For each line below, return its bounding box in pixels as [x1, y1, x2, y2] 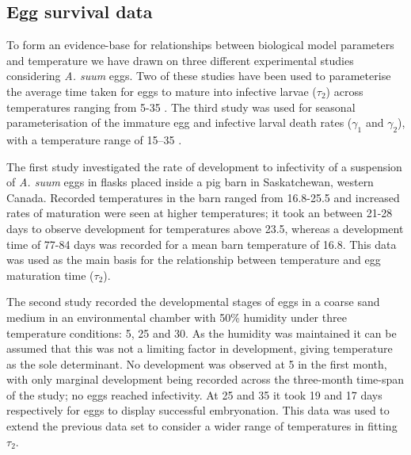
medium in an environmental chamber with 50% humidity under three [6, 308, 347, 325]
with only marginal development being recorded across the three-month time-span [6, 371, 405, 388]
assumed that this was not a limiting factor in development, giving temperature [6, 340, 393, 357]
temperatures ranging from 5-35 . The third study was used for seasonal [6, 98, 356, 115]
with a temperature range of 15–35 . [6, 131, 182, 147]
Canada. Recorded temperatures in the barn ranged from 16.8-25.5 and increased [6, 189, 400, 205]
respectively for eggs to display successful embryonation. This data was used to [6, 402, 390, 419]
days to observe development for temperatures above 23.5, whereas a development [6, 220, 404, 236]
